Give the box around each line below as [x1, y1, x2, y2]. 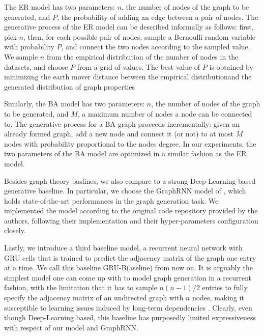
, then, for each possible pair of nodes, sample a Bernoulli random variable [23, 31, 256, 42]
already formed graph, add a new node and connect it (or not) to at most [4, 128, 233, 139]
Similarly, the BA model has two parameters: [4, 98, 145, 109]
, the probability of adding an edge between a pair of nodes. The [56, 11, 258, 22]
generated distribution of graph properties [4, 81, 135, 92]
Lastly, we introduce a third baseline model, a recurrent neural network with [4, 242, 243, 253]
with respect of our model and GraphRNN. [4, 322, 138, 332]
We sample [4, 51, 38, 62]
